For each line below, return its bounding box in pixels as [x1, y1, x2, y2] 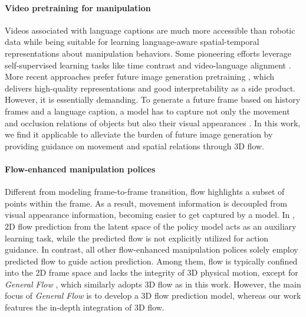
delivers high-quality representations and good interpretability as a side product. [5, 81, 296, 94]
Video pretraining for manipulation [5, 1, 151, 14]
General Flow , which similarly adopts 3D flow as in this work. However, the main [5, 277, 301, 290]
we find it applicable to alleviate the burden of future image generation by [5, 128, 273, 140]
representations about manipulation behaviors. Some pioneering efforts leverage [5, 47, 291, 59]
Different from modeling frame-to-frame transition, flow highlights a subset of [5, 185, 285, 198]
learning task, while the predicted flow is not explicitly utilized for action [5, 231, 269, 244]
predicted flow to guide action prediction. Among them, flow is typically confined [5, 254, 298, 267]
